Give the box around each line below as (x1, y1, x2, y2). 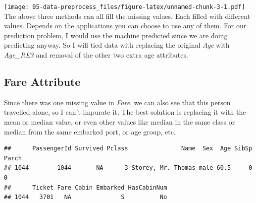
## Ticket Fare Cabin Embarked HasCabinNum (4, 184, 167, 191)
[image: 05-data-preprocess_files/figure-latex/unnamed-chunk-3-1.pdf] (4, 3, 245, 10)
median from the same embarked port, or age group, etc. (4, 126, 176, 136)
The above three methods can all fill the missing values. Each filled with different (4, 10, 251, 21)
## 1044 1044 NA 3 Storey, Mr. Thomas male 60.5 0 (4, 164, 253, 172)
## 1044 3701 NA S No (4, 194, 167, 201)
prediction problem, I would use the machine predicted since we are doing (4, 30, 228, 40)
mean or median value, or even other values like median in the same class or (4, 117, 235, 127)
